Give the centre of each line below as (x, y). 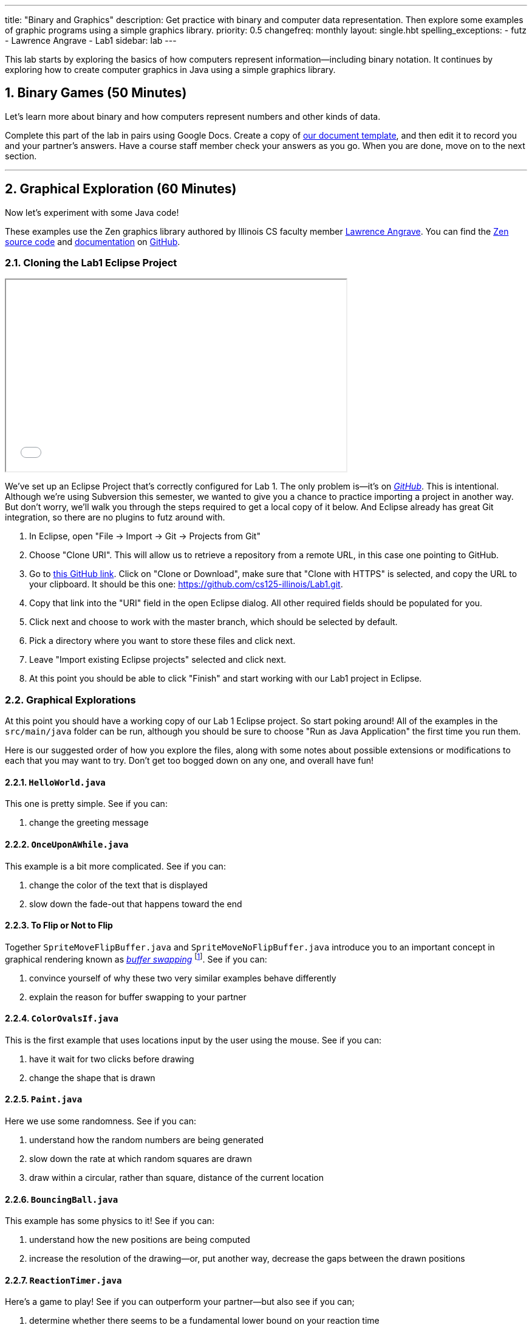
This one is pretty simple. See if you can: (86, 804)
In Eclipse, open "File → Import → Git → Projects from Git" (145, 536)
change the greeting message (89, 823)
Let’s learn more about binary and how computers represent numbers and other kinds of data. (193, 116)
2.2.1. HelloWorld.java (55, 782)
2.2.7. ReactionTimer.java (63, 1280)
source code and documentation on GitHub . (93, 241)
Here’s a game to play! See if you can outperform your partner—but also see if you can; (180, 1302)
